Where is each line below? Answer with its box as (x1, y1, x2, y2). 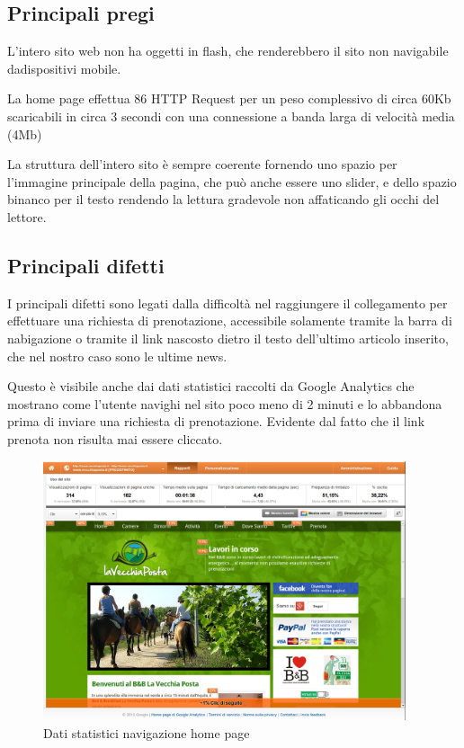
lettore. (7, 207, 47, 226)
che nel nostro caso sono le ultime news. (7, 346, 228, 365)
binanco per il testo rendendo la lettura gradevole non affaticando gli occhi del (7, 190, 440, 209)
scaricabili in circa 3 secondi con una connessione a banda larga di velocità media (7, 106, 455, 125)
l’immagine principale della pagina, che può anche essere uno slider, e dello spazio (7, 172, 457, 191)
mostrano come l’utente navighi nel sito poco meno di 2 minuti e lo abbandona (7, 394, 442, 413)
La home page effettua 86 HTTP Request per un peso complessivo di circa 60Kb (7, 89, 451, 108)
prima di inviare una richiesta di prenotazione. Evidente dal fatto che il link (7, 412, 425, 431)
